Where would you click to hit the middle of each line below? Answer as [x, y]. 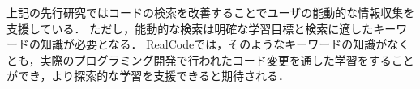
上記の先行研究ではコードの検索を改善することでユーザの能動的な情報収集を [211, 12]
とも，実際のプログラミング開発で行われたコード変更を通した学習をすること [210, 59]
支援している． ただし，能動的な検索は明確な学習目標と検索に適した [190, 28]
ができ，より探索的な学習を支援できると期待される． [148, 76]
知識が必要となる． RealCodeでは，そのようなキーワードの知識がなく [225, 44]
